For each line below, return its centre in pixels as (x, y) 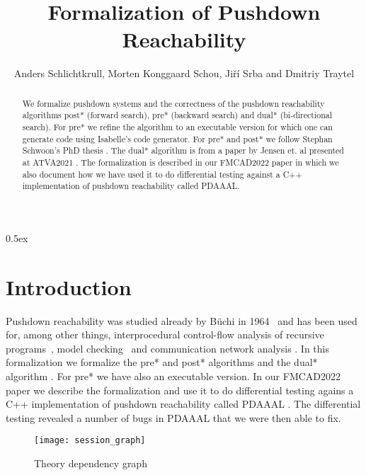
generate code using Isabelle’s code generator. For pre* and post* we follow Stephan (177, 138)
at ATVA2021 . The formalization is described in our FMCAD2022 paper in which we (181, 162)
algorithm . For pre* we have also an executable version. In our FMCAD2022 (173, 376)
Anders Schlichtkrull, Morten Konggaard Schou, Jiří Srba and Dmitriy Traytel (184, 73)
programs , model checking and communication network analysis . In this (168, 348)
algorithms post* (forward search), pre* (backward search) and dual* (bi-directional (177, 115)
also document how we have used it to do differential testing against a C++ (162, 174)
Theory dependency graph (91, 463)
